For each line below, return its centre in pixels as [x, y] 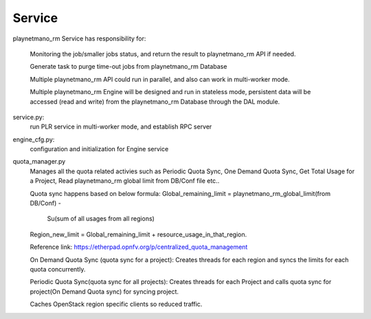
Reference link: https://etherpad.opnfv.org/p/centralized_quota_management [139, 247]
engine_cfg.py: [34, 139]
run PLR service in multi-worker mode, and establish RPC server [121, 126]
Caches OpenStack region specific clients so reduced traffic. [116, 304]
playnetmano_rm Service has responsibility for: [79, 38]
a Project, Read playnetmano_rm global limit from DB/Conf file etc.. [125, 181]
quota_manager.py [39, 162]
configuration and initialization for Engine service [99, 149]
